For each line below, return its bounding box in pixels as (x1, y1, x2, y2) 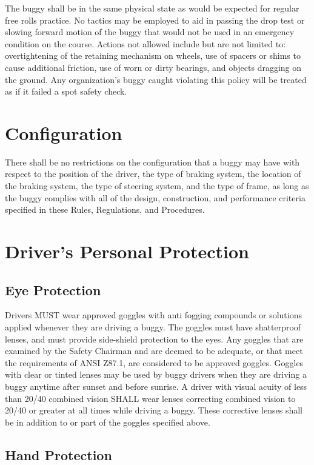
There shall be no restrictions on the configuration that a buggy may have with (5, 155, 300, 168)
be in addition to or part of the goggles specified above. (5, 415, 210, 428)
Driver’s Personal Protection (5, 239, 249, 264)
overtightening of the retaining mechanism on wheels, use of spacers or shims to (5, 49, 301, 62)
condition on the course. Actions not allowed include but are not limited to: (5, 37, 286, 50)
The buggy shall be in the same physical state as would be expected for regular (5, 2, 299, 14)
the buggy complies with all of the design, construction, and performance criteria (5, 191, 306, 204)
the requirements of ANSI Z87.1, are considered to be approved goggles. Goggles (5, 356, 304, 369)
